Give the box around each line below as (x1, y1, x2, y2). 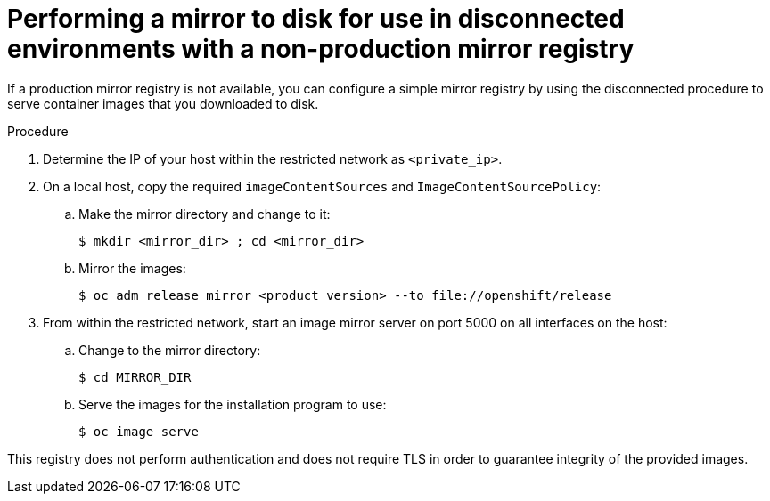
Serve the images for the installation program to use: (78, 396, 387, 412)
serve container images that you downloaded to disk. (7, 95, 319, 111)
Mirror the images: (78, 260, 186, 276)
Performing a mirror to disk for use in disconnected (7, 4, 625, 34)
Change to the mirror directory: (78, 342, 261, 358)
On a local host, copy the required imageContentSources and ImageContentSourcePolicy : (43, 178, 602, 194)
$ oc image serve (78, 424, 199, 439)
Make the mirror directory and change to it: (78, 206, 331, 222)
